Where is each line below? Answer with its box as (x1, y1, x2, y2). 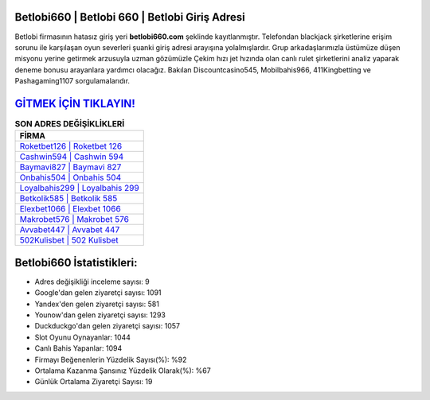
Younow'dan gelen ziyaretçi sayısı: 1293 (34, 310, 166, 320)
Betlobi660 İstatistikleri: (14, 255, 138, 270)
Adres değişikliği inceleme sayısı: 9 (34, 277, 150, 286)
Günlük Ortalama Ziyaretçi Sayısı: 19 (34, 377, 153, 386)
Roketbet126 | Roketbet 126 (19, 141, 123, 152)
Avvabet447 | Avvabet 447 (19, 224, 120, 235)
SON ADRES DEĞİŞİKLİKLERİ (14, 118, 125, 130)
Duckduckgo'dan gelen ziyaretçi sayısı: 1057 (34, 321, 181, 331)
